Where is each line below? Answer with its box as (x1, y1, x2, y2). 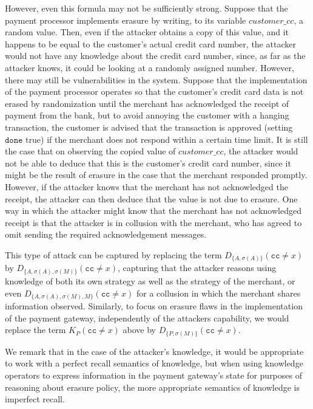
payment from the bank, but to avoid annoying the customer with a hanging (5, 109, 289, 122)
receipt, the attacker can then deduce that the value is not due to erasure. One (5, 192, 298, 205)
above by (123, 323, 156, 336)
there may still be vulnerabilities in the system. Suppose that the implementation (5, 73, 308, 86)
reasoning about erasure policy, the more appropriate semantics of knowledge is (5, 380, 300, 393)
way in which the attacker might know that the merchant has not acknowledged (5, 204, 301, 217)
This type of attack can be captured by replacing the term (5, 248, 222, 261)
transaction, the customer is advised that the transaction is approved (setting (5, 120, 293, 133)
